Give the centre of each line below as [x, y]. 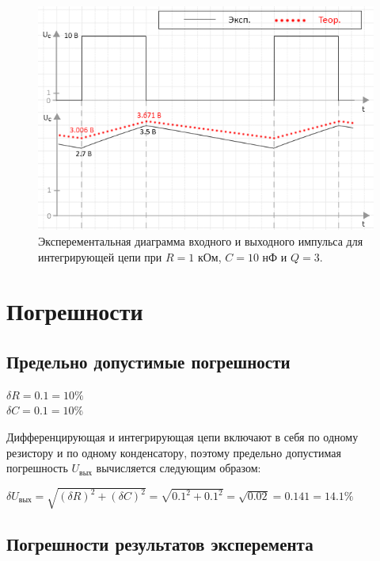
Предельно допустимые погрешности [148, 361]
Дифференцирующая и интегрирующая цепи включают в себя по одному [182, 436]
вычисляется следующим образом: [179, 468]
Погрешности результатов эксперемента [160, 543]
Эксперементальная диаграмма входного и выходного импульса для [201, 241]
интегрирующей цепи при [100, 256]
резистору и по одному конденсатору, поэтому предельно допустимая [174, 452]
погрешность [37, 468]
